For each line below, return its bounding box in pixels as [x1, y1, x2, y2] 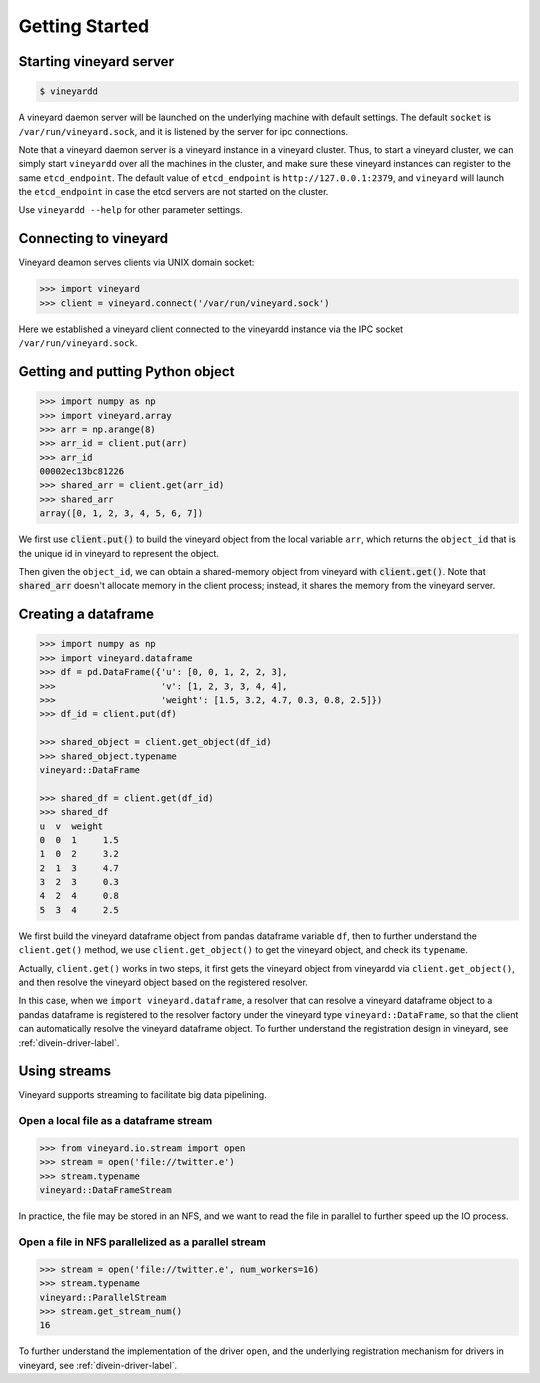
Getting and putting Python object [18, 363, 235, 380]
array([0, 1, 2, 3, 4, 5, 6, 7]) [39, 508, 204, 519]
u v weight [39, 820, 104, 832]
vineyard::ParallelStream [39, 1291, 167, 1303]
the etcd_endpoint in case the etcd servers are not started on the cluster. [18, 186, 329, 198]
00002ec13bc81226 [39, 466, 125, 477]
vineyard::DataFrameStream [39, 1185, 172, 1196]
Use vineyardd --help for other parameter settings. [18, 204, 244, 216]
